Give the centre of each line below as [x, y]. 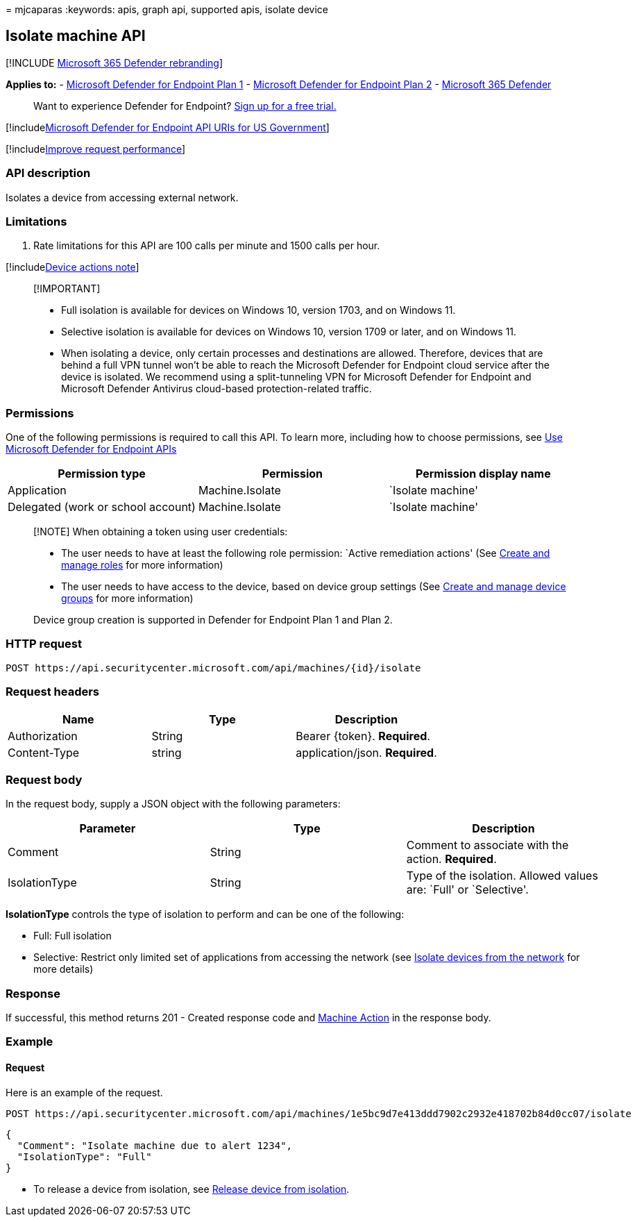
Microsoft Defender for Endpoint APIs [91, 449]
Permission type [102, 474]
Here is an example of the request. [84, 1092]
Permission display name [483, 474]
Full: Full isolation [73, 936]
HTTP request [44, 644]
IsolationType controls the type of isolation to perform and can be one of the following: [205, 914]
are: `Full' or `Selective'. [467, 890]
